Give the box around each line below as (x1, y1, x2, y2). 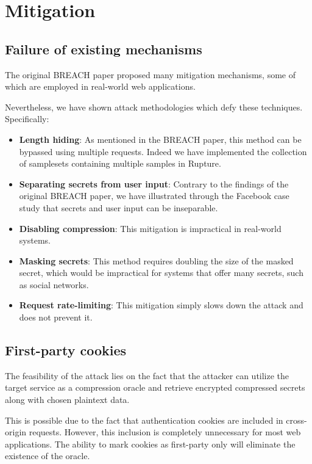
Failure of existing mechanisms (5, 39, 202, 58)
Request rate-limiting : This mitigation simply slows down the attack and (19, 299, 303, 311)
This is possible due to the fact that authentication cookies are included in (5, 413, 283, 426)
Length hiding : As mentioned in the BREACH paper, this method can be (19, 132, 302, 145)
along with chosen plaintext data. (5, 393, 130, 406)
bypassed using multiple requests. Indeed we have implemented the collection (19, 145, 307, 158)
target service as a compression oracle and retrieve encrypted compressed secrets (5, 381, 305, 394)
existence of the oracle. (5, 449, 90, 462)
